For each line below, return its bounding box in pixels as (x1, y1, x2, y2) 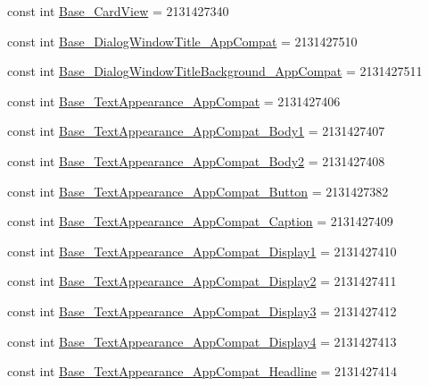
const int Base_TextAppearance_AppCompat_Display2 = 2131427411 (7, 272, 397, 290)
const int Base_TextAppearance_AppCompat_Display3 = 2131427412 (7, 301, 397, 320)
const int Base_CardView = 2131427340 (7, 2, 229, 20)
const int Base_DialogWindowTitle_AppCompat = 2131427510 (7, 31, 358, 50)
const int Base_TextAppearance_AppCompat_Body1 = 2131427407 (7, 122, 385, 140)
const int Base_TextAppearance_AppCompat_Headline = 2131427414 (7, 362, 398, 381)
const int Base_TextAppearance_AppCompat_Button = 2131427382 (7, 181, 389, 200)
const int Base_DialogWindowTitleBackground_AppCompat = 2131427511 (7, 62, 423, 80)
